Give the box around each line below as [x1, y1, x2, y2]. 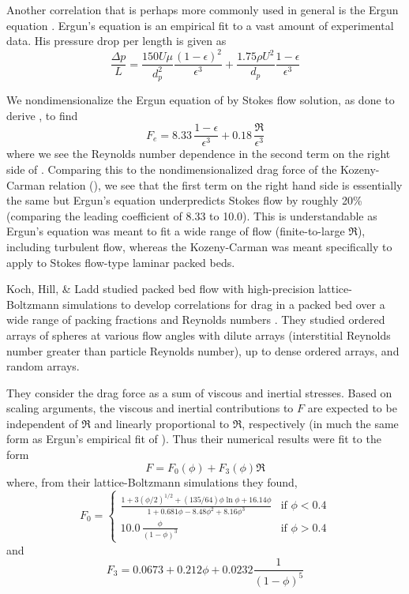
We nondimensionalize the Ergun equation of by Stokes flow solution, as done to [6, 92, 395, 108]
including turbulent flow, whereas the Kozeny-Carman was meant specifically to [6, 238, 392, 254]
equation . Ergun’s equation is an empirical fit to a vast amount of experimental [6, 17, 394, 33]
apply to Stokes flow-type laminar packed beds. [6, 254, 235, 270]
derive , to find [6, 107, 78, 123]
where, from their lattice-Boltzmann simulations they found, [6, 473, 298, 490]
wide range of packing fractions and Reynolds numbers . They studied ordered [6, 311, 385, 328]
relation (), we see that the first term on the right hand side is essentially [48, 176, 403, 193]
